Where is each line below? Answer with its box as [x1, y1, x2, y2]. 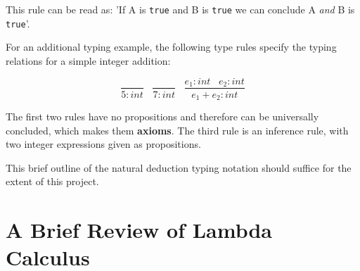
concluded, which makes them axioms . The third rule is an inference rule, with [6, 122, 349, 137]
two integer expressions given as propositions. [6, 137, 201, 151]
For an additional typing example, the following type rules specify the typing [6, 39, 337, 54]
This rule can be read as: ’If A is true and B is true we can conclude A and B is [6, 2, 355, 16]
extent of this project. [6, 174, 99, 189]
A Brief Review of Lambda [6, 215, 273, 244]
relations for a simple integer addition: [6, 53, 171, 68]
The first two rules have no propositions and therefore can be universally [6, 109, 319, 124]
